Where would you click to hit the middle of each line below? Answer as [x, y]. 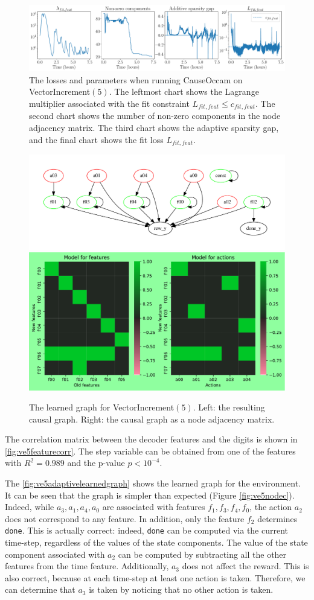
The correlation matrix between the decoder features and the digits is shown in [151, 439]
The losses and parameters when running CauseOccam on [136, 79]
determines [277, 518]
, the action [271, 507]
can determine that [40, 589]
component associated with [55, 554]
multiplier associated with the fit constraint [109, 103]
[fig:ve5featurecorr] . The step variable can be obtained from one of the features [150, 451]
